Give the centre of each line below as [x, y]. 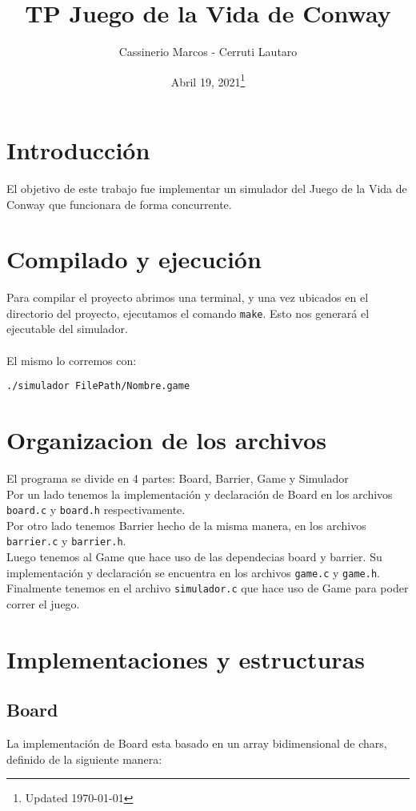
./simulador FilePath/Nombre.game [98, 386]
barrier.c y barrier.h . [66, 541]
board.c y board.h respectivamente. [96, 510]
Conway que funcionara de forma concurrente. [119, 204]
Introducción [78, 149]
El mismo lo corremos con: [72, 360]
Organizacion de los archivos [166, 440]
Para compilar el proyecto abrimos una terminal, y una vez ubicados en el [188, 297]
